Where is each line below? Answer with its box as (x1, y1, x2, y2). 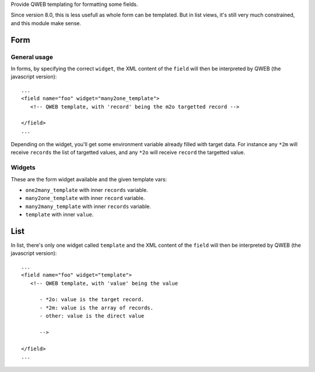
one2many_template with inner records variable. (25, 186, 148, 193)
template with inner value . (25, 211, 94, 218)
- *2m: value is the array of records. (39, 304, 154, 311)
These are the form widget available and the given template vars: (10, 175, 167, 182)
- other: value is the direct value (39, 313, 145, 319)
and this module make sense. (10, 19, 82, 26)
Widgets (10, 164, 36, 172)
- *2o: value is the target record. (39, 296, 145, 303)
